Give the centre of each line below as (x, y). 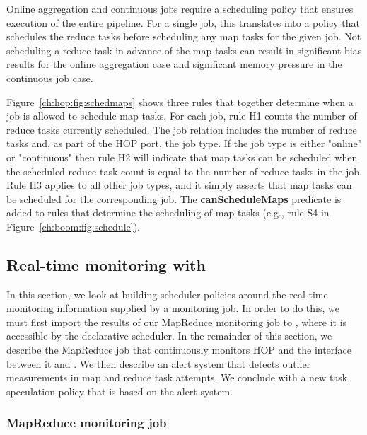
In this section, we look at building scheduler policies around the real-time (167, 294)
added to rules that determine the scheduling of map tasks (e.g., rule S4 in (168, 213)
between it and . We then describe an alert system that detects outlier (159, 363)
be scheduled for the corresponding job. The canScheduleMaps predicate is (174, 198)
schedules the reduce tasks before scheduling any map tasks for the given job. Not (184, 36)
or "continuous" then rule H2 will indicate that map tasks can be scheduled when (182, 157)
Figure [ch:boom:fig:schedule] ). (73, 226)
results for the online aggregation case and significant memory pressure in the (174, 64)
